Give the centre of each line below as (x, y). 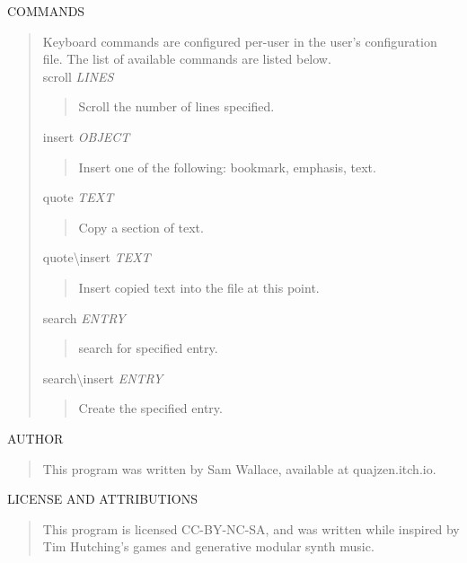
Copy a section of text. (141, 227)
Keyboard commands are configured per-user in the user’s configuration (240, 41)
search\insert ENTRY (103, 378)
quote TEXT (78, 197)
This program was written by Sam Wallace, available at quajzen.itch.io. (239, 468)
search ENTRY (84, 317)
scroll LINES (78, 76)
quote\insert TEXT (97, 257)
